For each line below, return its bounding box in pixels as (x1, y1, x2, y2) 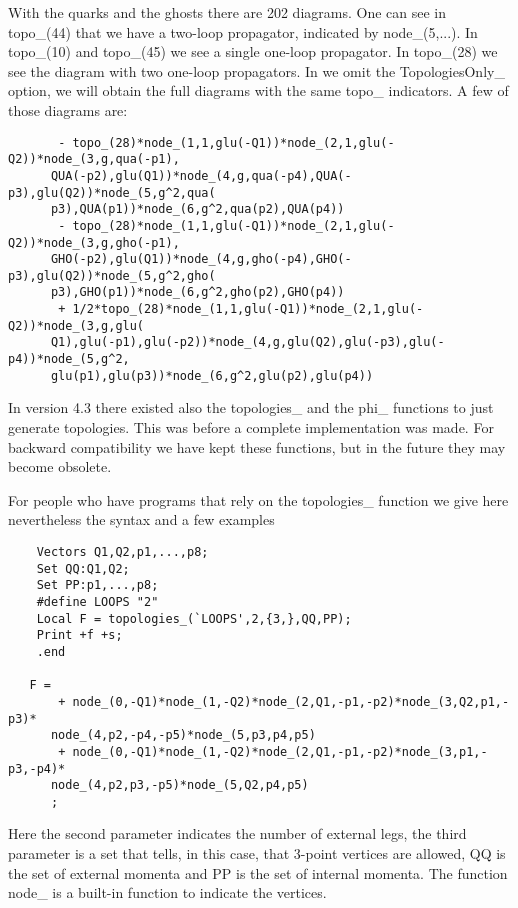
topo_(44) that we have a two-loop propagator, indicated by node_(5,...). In (8, 21, 478, 42)
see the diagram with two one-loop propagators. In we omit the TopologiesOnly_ (8, 60, 505, 81)
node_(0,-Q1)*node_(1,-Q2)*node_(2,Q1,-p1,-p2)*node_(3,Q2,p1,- (72, 694, 510, 709)
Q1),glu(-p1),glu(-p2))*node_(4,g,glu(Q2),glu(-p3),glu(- (50, 335, 445, 350)
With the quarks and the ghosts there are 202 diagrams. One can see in (8, 2, 447, 22)
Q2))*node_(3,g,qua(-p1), (8, 152, 180, 167)
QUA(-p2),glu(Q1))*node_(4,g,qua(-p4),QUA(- (50, 168, 352, 183)
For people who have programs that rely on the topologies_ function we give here (8, 489, 509, 510)
